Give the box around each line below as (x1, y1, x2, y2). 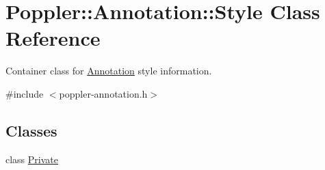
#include (5, 86, 44, 100)
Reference (5, 24, 101, 52)
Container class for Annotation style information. (5, 63, 212, 78)
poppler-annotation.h (59, 86, 148, 100)
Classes (5, 119, 57, 141)
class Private (5, 152, 58, 166)
